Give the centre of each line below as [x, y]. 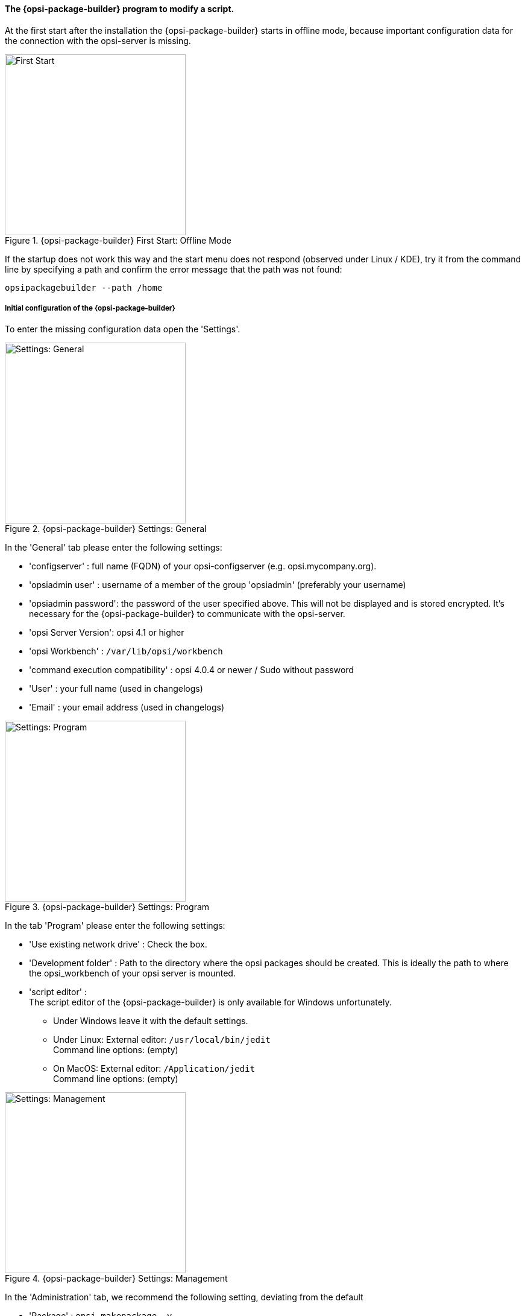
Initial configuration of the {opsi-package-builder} [90, 308]
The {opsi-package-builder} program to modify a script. [120, 9]
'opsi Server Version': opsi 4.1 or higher [107, 633]
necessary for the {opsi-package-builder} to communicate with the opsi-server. [187, 614]
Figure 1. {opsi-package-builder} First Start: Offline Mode [118, 240]
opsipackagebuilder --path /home [84, 287]
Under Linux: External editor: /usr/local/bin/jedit [162, 1040]
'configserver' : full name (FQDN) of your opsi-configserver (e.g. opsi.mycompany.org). [203, 566]
